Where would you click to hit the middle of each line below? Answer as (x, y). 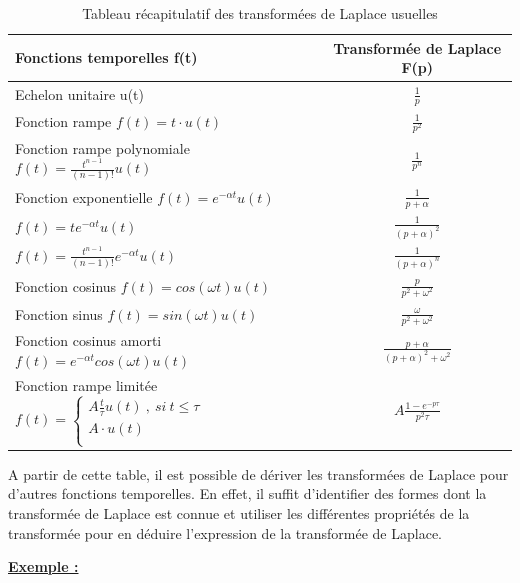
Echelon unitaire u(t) (79, 94)
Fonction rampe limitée (86, 384)
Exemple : (43, 566)
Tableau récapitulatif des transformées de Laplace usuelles (260, 13)
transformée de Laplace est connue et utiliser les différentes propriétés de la (239, 512)
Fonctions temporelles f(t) (106, 57)
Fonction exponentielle (84, 196)
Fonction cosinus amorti (88, 340)
